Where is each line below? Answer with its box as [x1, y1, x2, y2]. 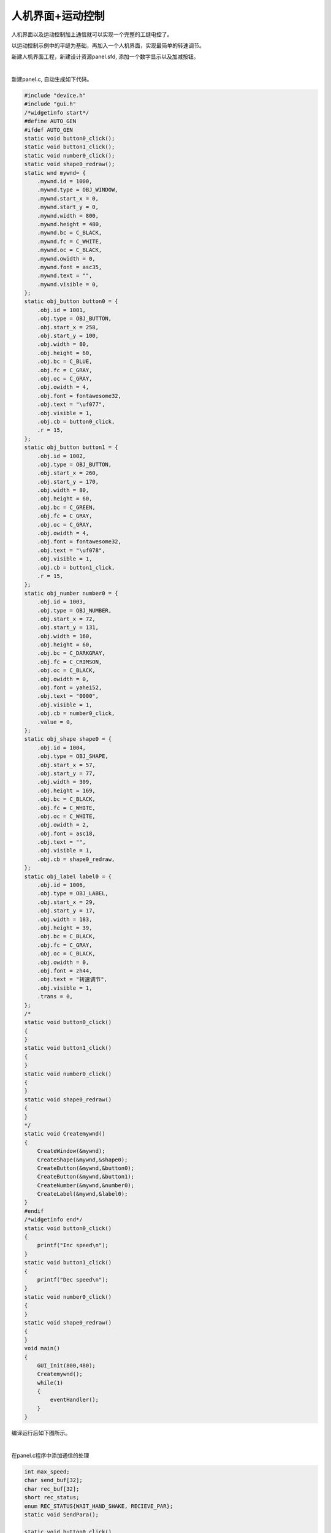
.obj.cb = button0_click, [37, 418, 115, 425]
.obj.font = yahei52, [37, 684, 102, 691]
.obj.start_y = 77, [37, 770, 96, 777]
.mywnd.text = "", [37, 272, 93, 279]
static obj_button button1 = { [24, 444, 119, 451]
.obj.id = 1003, [37, 598, 86, 605]
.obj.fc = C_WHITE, [37, 804, 96, 811]
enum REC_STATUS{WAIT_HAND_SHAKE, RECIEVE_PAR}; [24, 1502, 173, 1510]
